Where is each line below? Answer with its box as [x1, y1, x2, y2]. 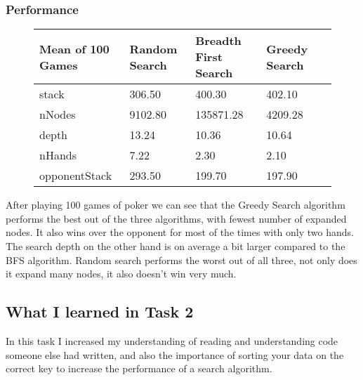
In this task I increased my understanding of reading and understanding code [6, 333, 338, 348]
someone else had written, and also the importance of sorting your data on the [6, 347, 344, 362]
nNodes [39, 106, 76, 123]
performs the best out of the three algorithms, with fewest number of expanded [6, 211, 347, 225]
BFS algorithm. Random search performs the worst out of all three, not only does [6, 252, 357, 267]
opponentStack [39, 167, 112, 184]
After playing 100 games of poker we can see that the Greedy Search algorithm [6, 197, 345, 212]
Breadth [195, 32, 242, 49]
